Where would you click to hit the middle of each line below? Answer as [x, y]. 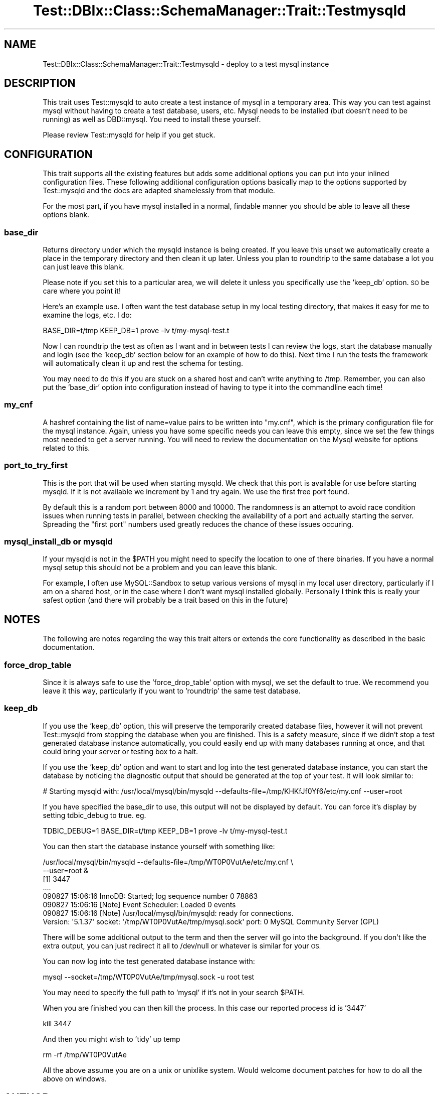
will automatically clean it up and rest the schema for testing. [143, 363]
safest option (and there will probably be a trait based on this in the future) [165, 600]
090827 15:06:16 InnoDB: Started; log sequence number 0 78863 [150, 896]
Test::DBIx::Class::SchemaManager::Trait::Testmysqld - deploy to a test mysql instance [186, 64]
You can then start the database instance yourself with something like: [159, 846]
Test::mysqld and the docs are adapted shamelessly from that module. [159, 191]
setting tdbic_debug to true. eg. [94, 815]
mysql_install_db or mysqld [58, 541]
